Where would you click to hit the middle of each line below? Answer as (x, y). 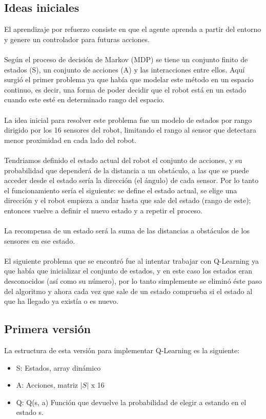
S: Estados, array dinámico (58, 367)
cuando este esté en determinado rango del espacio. (84, 99)
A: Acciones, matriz (47, 385)
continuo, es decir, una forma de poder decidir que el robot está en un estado (125, 89)
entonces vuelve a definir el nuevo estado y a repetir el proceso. (103, 210)
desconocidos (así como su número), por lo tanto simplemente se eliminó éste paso (133, 281)
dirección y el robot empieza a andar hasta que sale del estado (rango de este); (128, 200)
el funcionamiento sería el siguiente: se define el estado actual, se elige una (121, 190)
